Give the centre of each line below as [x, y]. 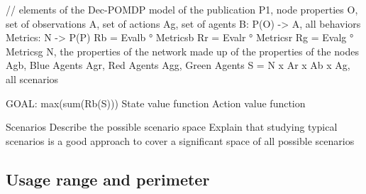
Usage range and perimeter [108, 179]
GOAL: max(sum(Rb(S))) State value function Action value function [156, 103]
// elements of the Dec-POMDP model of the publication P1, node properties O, [182, 9]
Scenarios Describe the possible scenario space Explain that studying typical [172, 127]
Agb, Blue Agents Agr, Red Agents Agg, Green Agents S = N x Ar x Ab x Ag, [178, 65]
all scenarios [32, 79]
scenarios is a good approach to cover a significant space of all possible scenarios [180, 140]
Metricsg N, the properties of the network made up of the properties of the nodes [182, 51]
